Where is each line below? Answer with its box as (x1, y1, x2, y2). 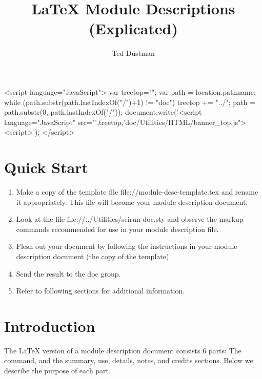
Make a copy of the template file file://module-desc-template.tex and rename (16, 186, 258, 197)
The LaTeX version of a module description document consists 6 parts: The (4, 345, 241, 355)
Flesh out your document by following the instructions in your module (16, 241, 237, 251)
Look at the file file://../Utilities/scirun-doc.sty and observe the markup (16, 214, 244, 224)
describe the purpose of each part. (4, 365, 111, 376)
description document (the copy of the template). (16, 250, 171, 261)
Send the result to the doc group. (16, 268, 121, 279)
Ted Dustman (112, 48, 155, 58)
